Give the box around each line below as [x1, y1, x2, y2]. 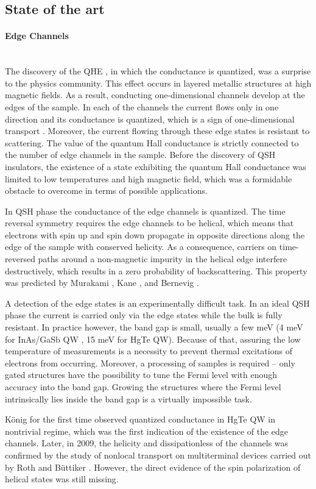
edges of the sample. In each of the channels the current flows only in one [5, 100, 279, 113]
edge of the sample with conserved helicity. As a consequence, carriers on [5, 240, 277, 253]
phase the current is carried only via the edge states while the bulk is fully [5, 309, 283, 321]
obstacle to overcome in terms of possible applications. [5, 184, 208, 197]
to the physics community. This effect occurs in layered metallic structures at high [5, 76, 312, 89]
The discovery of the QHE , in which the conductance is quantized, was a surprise [5, 65, 311, 77]
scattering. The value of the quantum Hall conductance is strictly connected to [5, 136, 299, 149]
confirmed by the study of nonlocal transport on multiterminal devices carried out [5, 448, 311, 461]
